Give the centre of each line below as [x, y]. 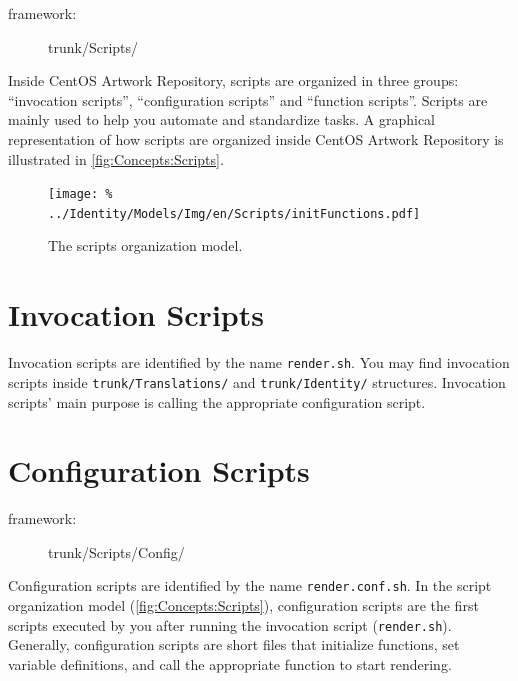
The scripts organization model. [145, 245]
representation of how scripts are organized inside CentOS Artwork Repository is [256, 138]
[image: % [80, 194]
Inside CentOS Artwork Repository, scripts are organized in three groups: [233, 80]
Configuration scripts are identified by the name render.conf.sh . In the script [250, 585]
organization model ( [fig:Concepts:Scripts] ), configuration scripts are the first [243, 605]
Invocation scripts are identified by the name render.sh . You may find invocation [259, 362]
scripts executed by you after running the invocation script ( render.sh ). [230, 624]
